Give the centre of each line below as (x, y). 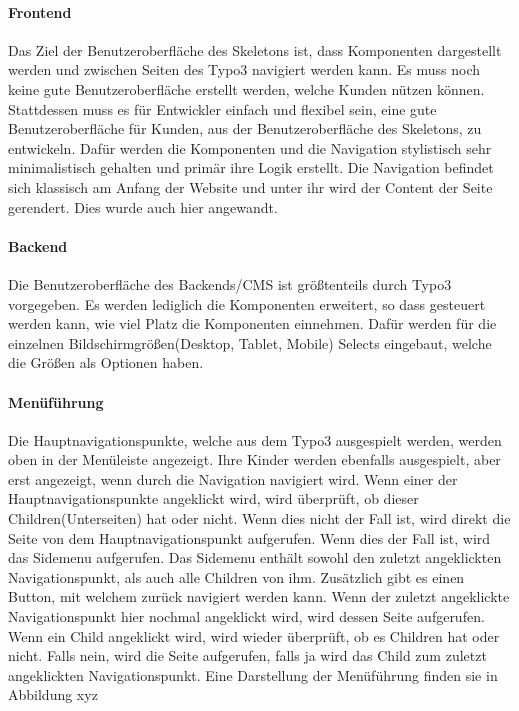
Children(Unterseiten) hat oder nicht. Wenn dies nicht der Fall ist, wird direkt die (259, 518)
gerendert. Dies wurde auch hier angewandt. (143, 206)
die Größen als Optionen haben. (106, 362)
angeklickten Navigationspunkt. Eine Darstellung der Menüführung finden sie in (253, 674)
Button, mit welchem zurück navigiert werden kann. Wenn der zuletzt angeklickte (259, 596)
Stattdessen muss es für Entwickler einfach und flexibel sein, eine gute (222, 108)
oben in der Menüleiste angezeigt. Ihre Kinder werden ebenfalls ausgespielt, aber (254, 459)
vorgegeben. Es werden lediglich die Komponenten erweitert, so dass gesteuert (247, 303)
